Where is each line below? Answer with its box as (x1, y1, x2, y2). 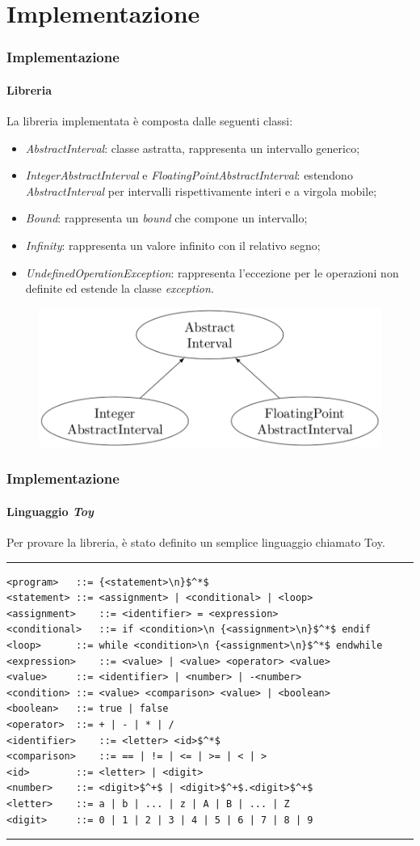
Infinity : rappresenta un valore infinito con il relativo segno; (25, 236, 321, 253)
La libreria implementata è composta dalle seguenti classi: (6, 112, 293, 129)
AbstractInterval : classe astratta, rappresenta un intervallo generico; (25, 139, 360, 156)
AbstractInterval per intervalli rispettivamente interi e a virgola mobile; (25, 182, 377, 199)
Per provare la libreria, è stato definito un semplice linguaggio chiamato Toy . (6, 534, 385, 551)
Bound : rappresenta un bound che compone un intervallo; (25, 209, 308, 226)
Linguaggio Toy (6, 502, 94, 519)
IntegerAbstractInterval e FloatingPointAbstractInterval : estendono (25, 167, 353, 184)
